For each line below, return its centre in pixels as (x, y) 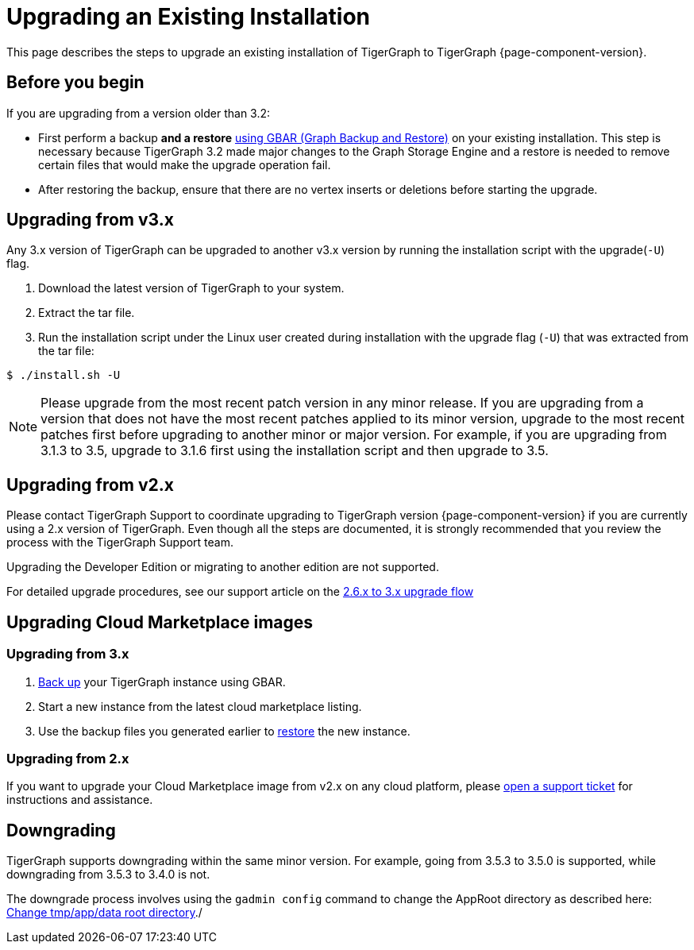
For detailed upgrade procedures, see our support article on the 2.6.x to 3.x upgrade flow (240, 592)
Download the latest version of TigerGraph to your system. (191, 288)
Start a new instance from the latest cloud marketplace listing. (200, 706)
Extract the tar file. (87, 313)
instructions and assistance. (80, 800)
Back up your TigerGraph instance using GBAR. (162, 682)
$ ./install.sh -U (64, 375)
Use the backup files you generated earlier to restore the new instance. (224, 731)
